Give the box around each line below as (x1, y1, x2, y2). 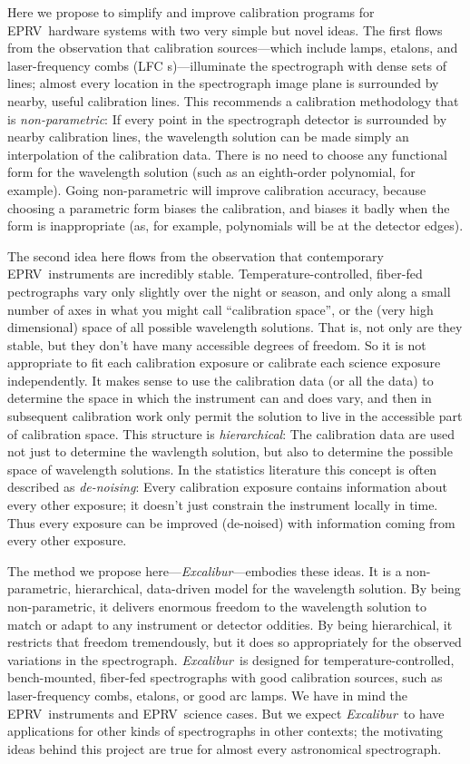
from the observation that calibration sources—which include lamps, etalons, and (7, 38, 458, 57)
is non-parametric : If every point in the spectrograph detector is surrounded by (7, 109, 447, 128)
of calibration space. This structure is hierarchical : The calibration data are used (7, 424, 455, 443)
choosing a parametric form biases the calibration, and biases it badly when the (7, 198, 450, 217)
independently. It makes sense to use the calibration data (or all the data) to (7, 370, 434, 389)
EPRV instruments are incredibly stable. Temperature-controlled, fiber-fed (7, 264, 423, 283)
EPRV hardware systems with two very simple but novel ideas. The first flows (7, 20, 443, 39)
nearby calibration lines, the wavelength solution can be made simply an (7, 127, 409, 146)
